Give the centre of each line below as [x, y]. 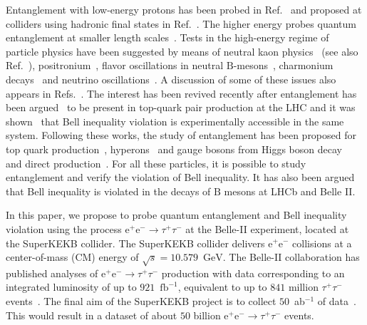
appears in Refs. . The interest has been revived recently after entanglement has [181, 93]
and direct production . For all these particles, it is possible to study [156, 163]
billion [207, 315]
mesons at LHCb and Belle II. [290, 191]
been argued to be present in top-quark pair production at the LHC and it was [181, 107]
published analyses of [52, 273]
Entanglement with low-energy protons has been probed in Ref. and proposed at [184, 9]
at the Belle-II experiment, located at [267, 228]
